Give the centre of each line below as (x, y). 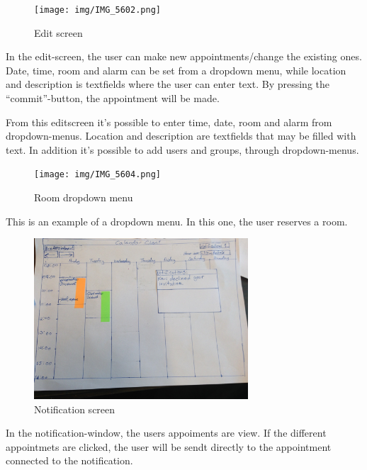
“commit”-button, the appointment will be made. (113, 98)
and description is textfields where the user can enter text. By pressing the (168, 84)
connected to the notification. (69, 460)
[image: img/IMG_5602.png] (97, 10)
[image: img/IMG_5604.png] (97, 175)
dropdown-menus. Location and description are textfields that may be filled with (181, 136)
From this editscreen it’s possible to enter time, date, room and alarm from (169, 122)
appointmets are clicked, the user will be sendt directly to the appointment (169, 446)
